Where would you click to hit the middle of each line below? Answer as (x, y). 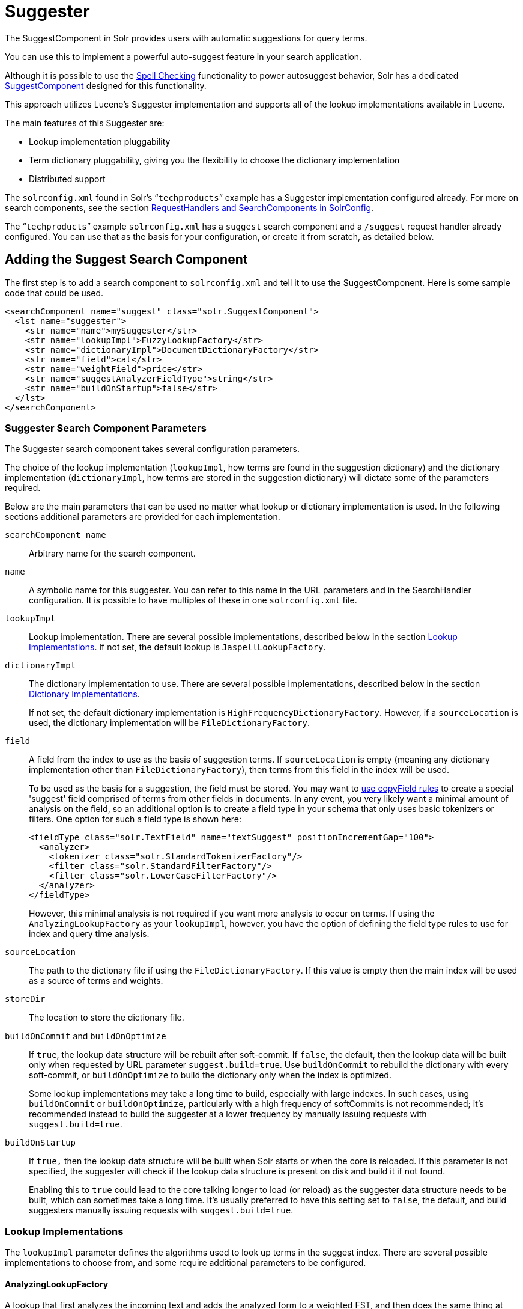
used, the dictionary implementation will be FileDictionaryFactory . (169, 723)
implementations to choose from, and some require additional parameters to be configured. (186, 1263)
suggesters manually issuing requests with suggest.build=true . (161, 1210)
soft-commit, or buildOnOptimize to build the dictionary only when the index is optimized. (210, 1075)
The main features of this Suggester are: (85, 123)
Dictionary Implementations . (84, 694)
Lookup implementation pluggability (100, 141)
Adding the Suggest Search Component (126, 260)
